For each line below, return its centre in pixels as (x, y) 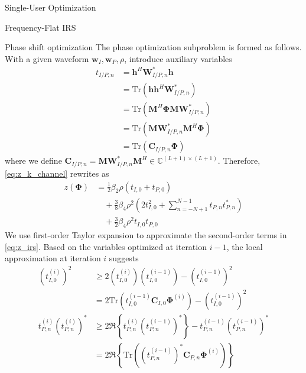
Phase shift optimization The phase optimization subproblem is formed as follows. (153, 47)
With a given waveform (47, 58)
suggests (124, 258)
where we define (33, 160)
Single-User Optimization (51, 7)
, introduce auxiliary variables (178, 58)
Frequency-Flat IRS (40, 27)
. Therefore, (239, 160)
